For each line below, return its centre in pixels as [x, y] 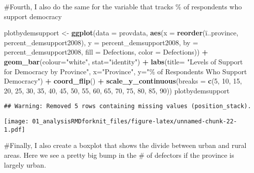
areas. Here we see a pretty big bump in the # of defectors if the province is [119, 155]
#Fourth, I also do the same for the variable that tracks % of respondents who [123, 6]
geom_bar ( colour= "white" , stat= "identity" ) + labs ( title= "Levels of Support [124, 61]
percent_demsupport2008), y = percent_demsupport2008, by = [101, 42]
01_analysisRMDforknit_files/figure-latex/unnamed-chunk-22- [135, 121]
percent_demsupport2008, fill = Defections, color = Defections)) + [106, 52]
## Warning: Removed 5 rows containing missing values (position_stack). [128, 106]
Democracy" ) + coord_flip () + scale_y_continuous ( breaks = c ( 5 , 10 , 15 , [123, 81]
